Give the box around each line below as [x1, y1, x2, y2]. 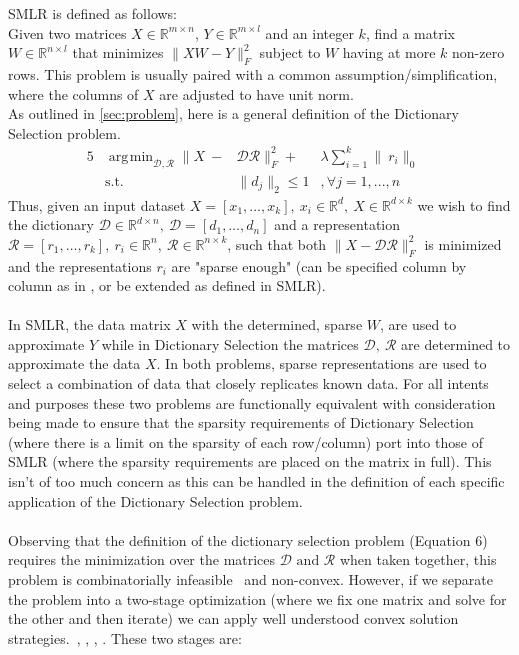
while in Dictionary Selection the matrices [101, 333, 359, 354]
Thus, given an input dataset [8, 194, 186, 215]
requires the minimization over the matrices [8, 549, 276, 570]
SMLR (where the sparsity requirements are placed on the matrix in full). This [8, 451, 492, 472]
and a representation [274, 214, 401, 235]
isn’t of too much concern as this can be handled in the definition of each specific [8, 471, 505, 492]
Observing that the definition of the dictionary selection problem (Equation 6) [8, 529, 488, 550]
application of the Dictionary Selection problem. [8, 490, 303, 511]
